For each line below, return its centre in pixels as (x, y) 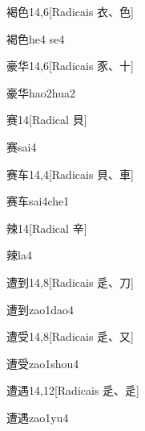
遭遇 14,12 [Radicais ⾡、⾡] (73, 390)
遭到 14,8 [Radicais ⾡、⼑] (70, 282)
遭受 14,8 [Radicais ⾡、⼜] (70, 336)
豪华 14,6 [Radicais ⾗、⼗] (70, 66)
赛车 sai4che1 (38, 201)
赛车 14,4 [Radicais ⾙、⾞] (70, 174)
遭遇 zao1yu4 (38, 417)
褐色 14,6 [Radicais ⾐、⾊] (70, 11)
